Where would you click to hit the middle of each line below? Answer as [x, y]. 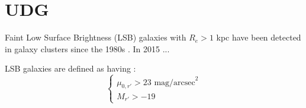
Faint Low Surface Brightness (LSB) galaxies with [96, 37]
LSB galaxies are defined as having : [70, 68]
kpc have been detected [259, 37]
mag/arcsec [175, 82]
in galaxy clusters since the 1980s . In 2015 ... [87, 48]
